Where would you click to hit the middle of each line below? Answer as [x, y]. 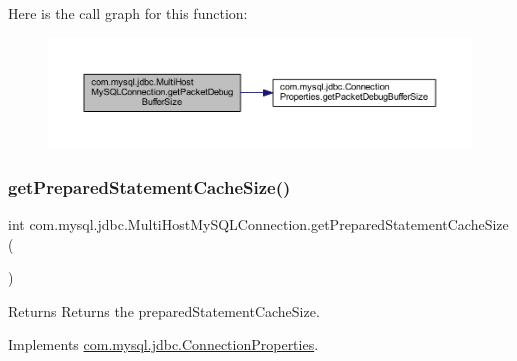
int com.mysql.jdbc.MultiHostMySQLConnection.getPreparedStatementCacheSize [258, 223]
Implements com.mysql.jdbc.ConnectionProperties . [163, 344]
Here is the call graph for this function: [128, 13]
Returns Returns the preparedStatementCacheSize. [164, 310]
